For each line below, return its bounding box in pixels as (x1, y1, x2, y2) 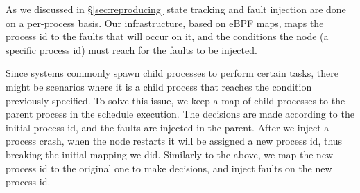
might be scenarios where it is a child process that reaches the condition (6, 79, 312, 93)
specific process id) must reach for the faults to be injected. (6, 42, 257, 57)
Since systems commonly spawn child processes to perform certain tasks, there (6, 66, 338, 80)
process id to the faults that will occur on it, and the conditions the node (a (6, 29, 329, 44)
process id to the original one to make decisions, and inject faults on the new (6, 160, 332, 175)
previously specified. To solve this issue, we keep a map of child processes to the (6, 93, 345, 107)
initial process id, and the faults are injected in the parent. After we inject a (6, 120, 329, 134)
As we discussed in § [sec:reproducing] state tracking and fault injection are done (6, 2, 346, 16)
